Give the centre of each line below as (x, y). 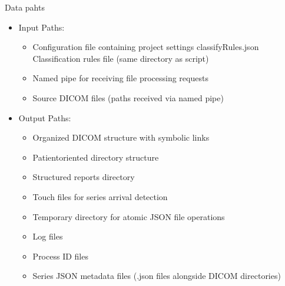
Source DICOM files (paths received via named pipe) (128, 97)
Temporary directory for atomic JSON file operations (129, 216)
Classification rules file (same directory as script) (121, 58)
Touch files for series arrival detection (100, 196)
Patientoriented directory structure (96, 157)
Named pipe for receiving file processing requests (120, 78)
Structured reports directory (84, 177)
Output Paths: (45, 117)
